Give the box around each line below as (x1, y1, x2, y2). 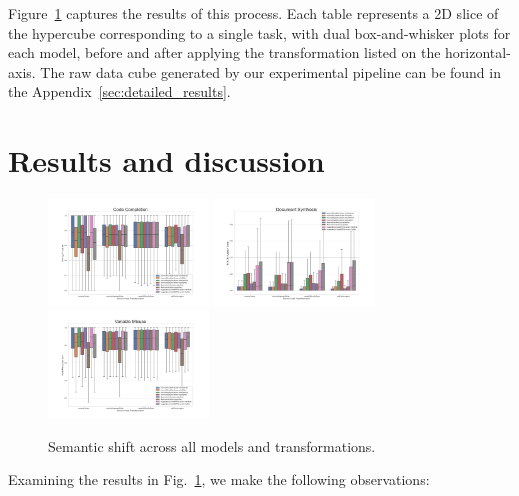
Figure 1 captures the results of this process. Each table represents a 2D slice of (8, 3, 499, 23)
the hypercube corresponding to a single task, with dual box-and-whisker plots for (8, 22, 511, 43)
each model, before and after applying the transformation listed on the (8, 42, 441, 63)
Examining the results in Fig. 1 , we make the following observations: (8, 469, 430, 490)
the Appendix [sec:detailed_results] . (8, 81, 231, 102)
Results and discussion (8, 140, 325, 181)
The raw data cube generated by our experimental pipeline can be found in (40, 61, 501, 82)
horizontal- (445, 42, 511, 63)
